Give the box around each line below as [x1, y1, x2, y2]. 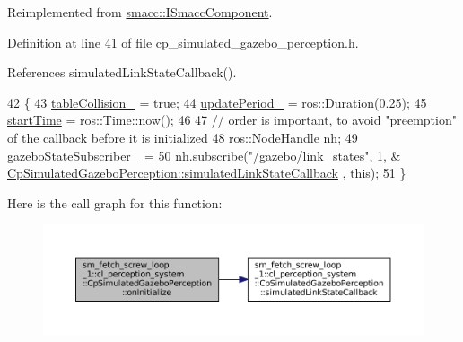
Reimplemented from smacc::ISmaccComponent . [7, 3, 273, 21]
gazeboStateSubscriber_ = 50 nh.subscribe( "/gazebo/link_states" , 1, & [7, 145, 401, 164]
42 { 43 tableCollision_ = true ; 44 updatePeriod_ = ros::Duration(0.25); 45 [7, 92, 427, 111]
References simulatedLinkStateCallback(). [7, 63, 237, 82]
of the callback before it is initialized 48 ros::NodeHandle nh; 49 [7, 127, 358, 146]
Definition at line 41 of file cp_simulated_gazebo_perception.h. [7, 32, 359, 51]
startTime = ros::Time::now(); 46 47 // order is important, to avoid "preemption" [7, 110, 457, 129]
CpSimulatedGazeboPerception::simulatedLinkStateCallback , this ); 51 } [7, 163, 406, 182]
